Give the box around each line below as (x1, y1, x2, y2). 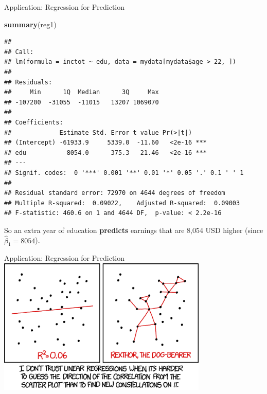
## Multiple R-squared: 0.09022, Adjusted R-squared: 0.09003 (4, 199, 240, 207)
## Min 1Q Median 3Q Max (4, 88, 159, 96)
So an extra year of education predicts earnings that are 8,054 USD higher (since (4, 224, 263, 235)
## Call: (4, 48, 34, 56)
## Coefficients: (4, 118, 63, 126)
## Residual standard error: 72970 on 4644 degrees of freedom (4, 189, 225, 197)
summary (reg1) (4, 19, 57, 29)
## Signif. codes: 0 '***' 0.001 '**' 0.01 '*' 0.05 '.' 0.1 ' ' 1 (4, 169, 244, 176)
